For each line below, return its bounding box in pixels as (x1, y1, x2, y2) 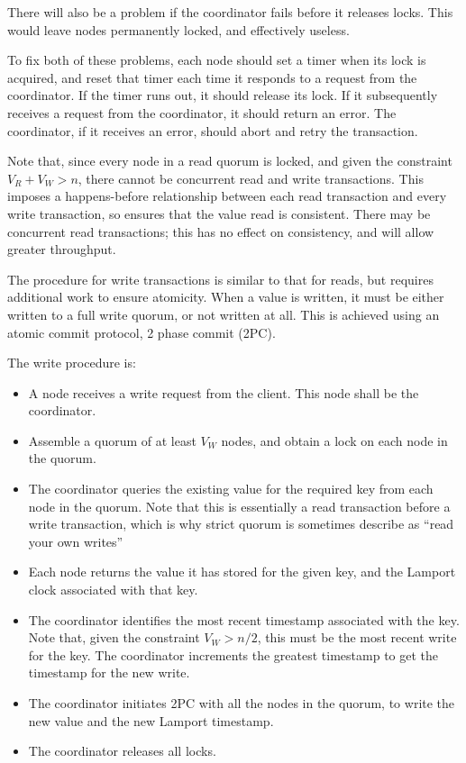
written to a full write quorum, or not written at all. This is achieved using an (7, 304, 440, 323)
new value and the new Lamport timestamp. (28, 711, 274, 730)
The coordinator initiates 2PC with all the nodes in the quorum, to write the (28, 694, 455, 712)
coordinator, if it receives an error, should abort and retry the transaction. (7, 121, 418, 140)
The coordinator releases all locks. (28, 741, 216, 760)
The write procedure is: (7, 353, 136, 372)
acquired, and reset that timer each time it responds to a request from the (7, 68, 417, 86)
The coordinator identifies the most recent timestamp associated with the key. (28, 610, 460, 629)
